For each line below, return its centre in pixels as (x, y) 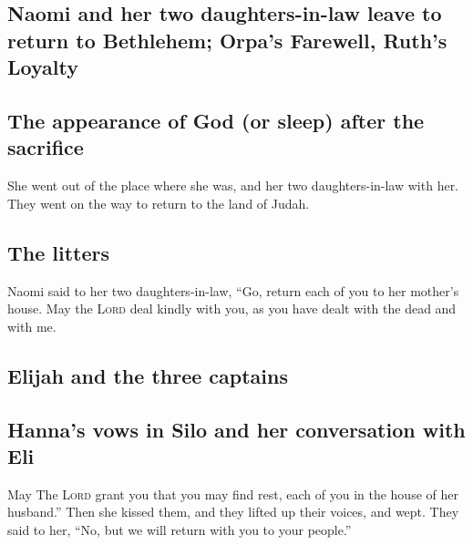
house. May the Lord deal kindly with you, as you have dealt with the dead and (232, 308)
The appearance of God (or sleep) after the (216, 120)
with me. (32, 326)
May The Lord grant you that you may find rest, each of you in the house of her (233, 494)
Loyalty (43, 67)
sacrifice (46, 147)
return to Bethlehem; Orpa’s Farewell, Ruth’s (227, 40)
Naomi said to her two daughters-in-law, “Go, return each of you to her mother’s (233, 290)
